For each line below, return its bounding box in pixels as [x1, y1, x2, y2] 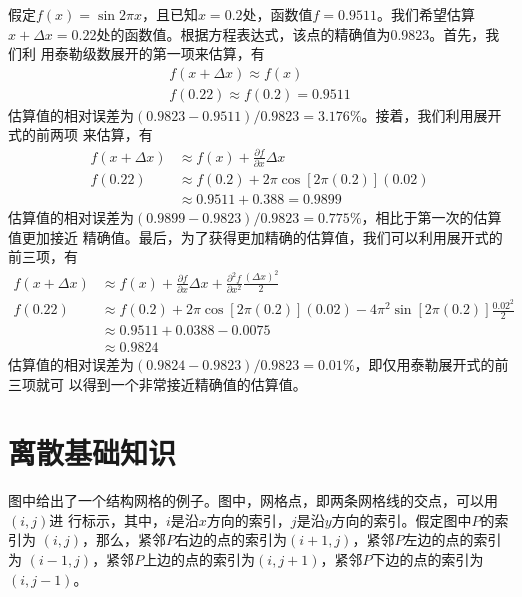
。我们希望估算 [376, 4, 475, 24]
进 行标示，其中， [49, 509, 166, 530]
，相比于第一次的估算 [361, 206, 502, 227]
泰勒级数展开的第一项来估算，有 [54, 43, 265, 64]
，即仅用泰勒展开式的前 [354, 353, 509, 374]
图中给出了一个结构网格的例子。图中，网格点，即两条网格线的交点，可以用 [8, 490, 498, 511]
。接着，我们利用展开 [361, 104, 502, 125]
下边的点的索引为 [371, 549, 484, 570]
